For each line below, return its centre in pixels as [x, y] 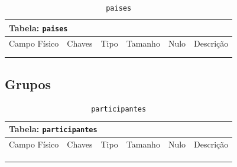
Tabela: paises [38, 27]
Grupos [28, 83]
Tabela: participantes [53, 129]
